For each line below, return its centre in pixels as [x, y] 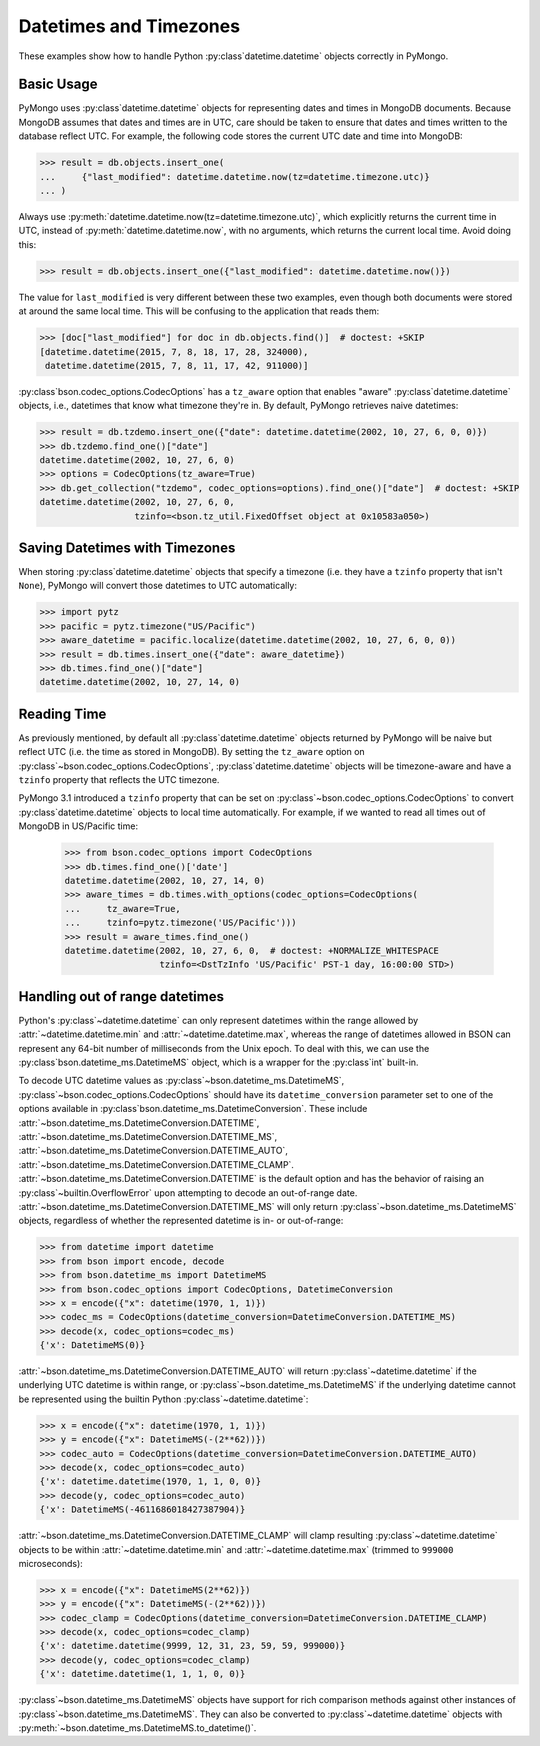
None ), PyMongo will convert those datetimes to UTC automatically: [157, 586]
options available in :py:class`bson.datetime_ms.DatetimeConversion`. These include [193, 1109]
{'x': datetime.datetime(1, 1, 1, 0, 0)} [142, 1674]
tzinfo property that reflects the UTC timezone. [119, 780]
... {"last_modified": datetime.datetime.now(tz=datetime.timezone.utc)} [234, 176]
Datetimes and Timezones [129, 26]
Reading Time [62, 713]
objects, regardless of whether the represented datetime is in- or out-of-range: [181, 1221]
